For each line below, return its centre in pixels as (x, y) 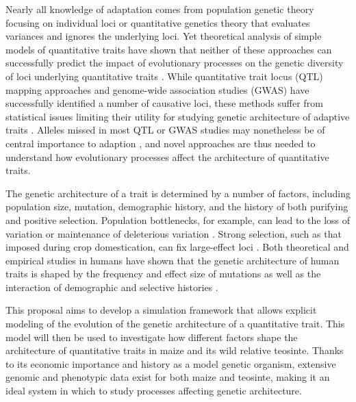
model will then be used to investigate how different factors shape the (152, 337)
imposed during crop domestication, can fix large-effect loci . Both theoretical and (177, 247)
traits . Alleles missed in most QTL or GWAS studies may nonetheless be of (165, 130)
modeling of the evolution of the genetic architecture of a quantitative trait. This (175, 324)
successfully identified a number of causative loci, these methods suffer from (164, 103)
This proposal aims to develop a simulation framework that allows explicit (161, 310)
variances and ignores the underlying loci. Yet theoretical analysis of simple (164, 36)
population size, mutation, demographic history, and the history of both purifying (177, 206)
